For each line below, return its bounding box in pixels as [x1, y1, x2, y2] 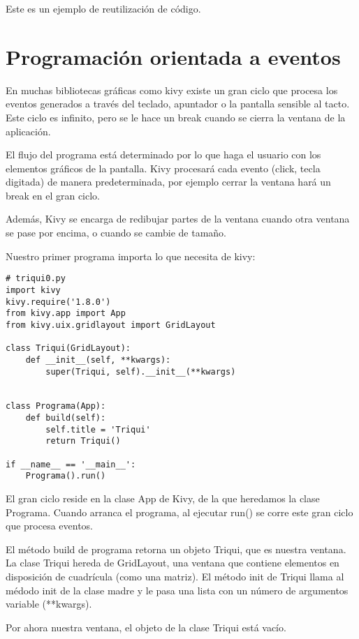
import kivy [6, 285, 61, 295]
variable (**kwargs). [6, 596, 92, 611]
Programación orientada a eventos [6, 42, 341, 70]
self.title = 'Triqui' [45, 424, 151, 435]
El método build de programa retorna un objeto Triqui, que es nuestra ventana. [6, 541, 346, 556]
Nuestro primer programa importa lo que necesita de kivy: [6, 248, 256, 263]
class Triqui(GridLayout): [6, 343, 131, 354]
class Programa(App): [6, 401, 106, 412]
